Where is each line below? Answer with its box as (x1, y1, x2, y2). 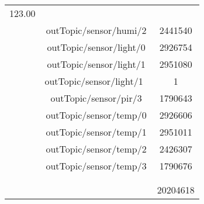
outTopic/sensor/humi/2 (46, 23, 147, 37)
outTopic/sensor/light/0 (47, 40, 146, 54)
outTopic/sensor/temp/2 (46, 142, 147, 155)
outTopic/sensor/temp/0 (46, 108, 147, 122)
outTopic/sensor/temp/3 (46, 159, 147, 172)
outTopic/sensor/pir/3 (50, 91, 142, 105)
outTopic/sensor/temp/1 (46, 125, 147, 139)
